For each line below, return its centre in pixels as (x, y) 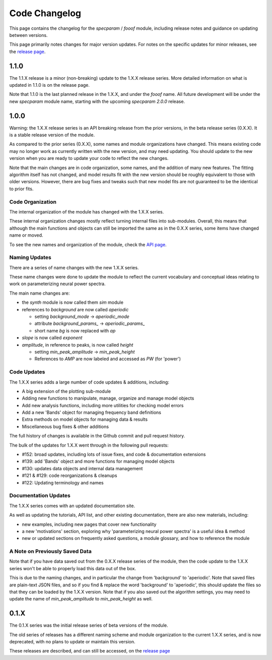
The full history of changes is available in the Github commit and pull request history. (97, 436)
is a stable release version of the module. (52, 135)
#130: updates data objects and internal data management (82, 468)
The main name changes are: (40, 293)
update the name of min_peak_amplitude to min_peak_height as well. (81, 599)
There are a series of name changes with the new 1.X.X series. (74, 267)
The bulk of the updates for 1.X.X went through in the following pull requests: (89, 445)
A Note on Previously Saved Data (50, 552)
